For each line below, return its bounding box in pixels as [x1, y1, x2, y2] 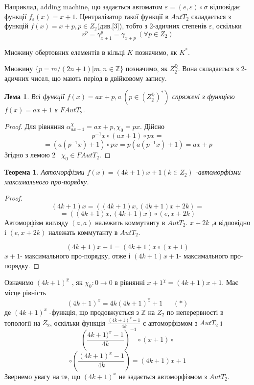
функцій [4, 21, 28, 31]
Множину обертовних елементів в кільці [4, 47, 125, 57]
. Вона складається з [178, 63, 239, 74]
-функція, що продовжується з [49, 307, 139, 317]
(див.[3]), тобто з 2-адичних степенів [97, 21, 207, 31]
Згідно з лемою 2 [4, 150, 56, 160]
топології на [4, 317, 41, 328]
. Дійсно [139, 121, 165, 131]
